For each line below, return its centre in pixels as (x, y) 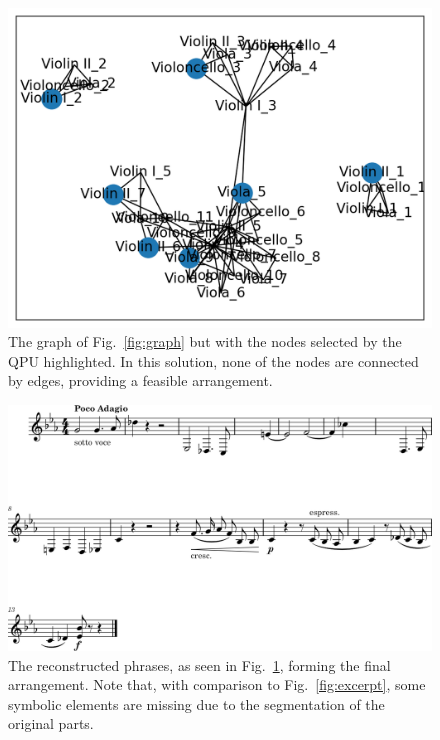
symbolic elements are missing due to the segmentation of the (196, 703)
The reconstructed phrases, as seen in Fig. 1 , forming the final (199, 664)
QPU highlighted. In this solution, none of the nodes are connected (213, 360)
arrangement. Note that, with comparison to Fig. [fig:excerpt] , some (217, 684)
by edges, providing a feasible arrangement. (140, 380)
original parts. (51, 723)
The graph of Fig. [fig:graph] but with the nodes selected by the (205, 341)
